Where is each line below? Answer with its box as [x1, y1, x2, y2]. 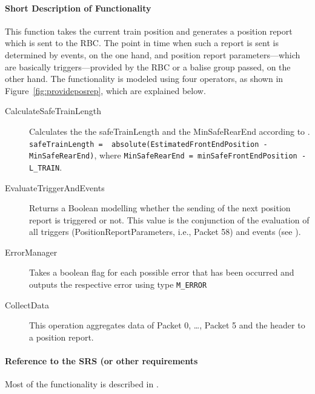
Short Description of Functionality [5, 1, 151, 14]
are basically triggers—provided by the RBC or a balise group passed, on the [5, 60, 291, 73]
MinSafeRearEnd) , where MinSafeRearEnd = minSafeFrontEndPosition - [29, 149, 307, 161]
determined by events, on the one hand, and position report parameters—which [5, 48, 300, 61]
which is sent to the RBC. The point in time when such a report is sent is [5, 36, 279, 49]
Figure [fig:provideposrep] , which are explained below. [5, 84, 206, 97]
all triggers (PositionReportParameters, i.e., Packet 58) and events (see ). [29, 225, 301, 238]
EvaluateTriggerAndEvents [5, 181, 105, 194]
